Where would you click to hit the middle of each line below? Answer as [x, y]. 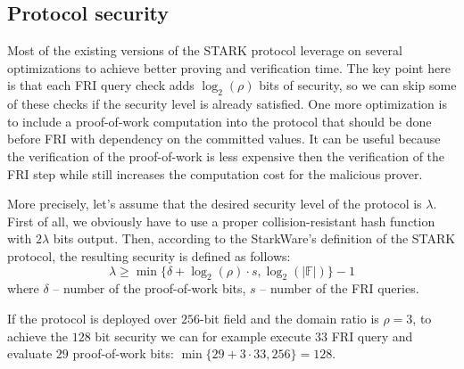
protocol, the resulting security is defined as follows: [149, 255]
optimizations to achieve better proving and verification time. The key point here [229, 67]
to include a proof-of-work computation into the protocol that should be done [220, 121]
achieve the [38, 336]
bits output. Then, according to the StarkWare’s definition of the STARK [254, 238]
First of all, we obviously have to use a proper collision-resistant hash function [221, 221]
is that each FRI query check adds [101, 85]
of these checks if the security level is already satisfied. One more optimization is [227, 104]
